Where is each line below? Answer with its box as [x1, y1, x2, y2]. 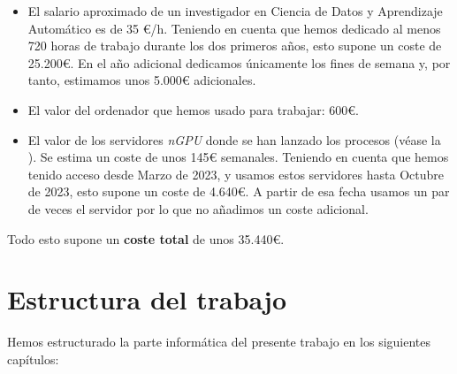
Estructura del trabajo [7, 281, 287, 317]
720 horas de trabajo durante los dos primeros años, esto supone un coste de [27, 36, 442, 55]
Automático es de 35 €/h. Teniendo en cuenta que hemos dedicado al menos [27, 19, 441, 37]
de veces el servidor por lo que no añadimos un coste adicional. [27, 199, 369, 218]
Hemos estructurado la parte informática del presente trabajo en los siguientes [7, 332, 431, 351]
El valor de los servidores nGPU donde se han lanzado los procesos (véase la [27, 130, 441, 149]
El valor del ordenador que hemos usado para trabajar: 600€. [27, 100, 359, 118]
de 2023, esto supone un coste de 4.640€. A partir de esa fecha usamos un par [27, 182, 450, 201]
